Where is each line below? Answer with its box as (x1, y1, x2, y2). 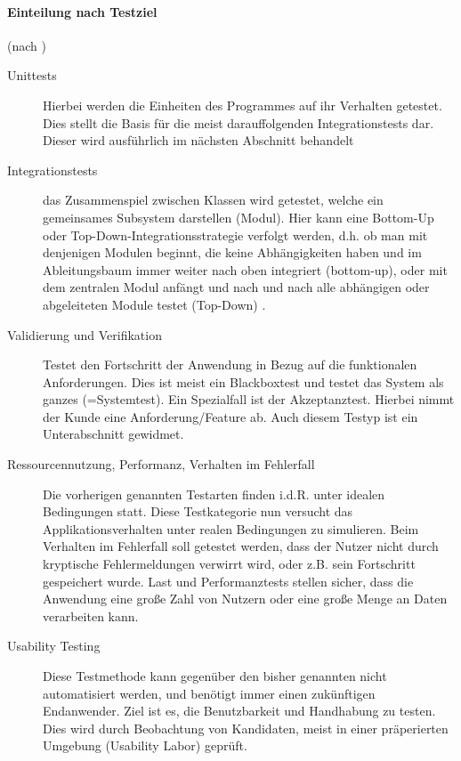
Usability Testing (7, 636, 101, 655)
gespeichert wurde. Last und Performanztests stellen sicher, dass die (43, 571, 414, 590)
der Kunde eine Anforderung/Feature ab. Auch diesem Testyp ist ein (43, 407, 418, 425)
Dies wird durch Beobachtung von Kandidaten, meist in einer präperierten (43, 718, 449, 737)
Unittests (7, 66, 57, 85)
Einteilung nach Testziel (7, 2, 158, 20)
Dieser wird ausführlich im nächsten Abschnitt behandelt (43, 131, 354, 150)
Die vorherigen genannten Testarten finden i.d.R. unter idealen (43, 484, 385, 503)
